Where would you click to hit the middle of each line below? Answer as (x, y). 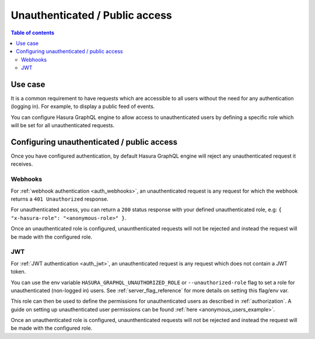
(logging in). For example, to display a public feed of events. (83, 106)
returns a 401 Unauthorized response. (60, 199)
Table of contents (33, 33)
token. (18, 272)
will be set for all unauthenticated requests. (63, 125)
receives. (22, 164)
